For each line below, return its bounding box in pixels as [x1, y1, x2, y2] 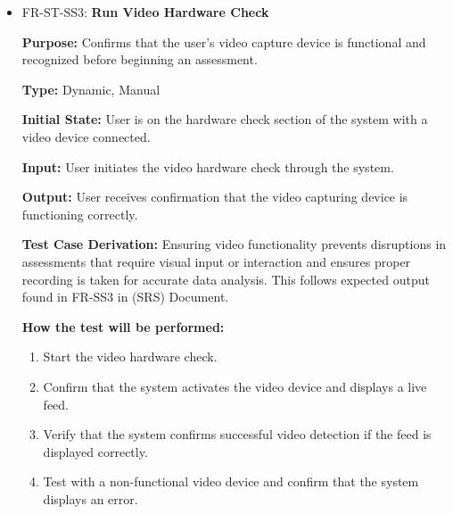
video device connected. [21, 127, 151, 145]
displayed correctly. [43, 442, 148, 460]
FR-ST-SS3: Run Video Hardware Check [21, 3, 269, 21]
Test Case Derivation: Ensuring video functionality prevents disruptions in [21, 235, 447, 253]
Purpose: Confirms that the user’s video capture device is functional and [21, 32, 426, 51]
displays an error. [43, 489, 138, 508]
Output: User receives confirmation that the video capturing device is [21, 187, 408, 206]
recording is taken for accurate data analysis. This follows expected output [21, 269, 430, 288]
